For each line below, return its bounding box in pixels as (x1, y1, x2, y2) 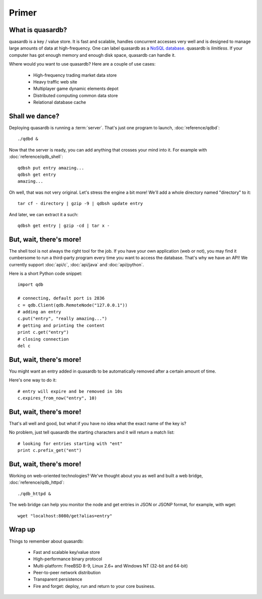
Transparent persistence (33, 576, 82, 582)
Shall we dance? (9, 112, 60, 120)
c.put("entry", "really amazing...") (17, 316, 108, 322)
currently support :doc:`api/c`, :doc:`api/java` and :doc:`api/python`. (9, 261, 144, 267)
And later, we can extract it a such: (9, 211, 79, 217)
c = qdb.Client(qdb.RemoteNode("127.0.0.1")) (17, 302, 128, 308)
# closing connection (17, 336, 69, 342)
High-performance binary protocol (33, 556, 102, 562)
